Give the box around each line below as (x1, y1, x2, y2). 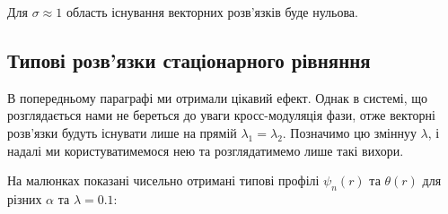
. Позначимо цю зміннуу (282, 123, 417, 141)
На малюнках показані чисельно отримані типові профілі (7, 171, 320, 190)
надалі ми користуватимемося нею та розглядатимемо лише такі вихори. (7, 141, 404, 159)
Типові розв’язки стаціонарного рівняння (7, 46, 371, 73)
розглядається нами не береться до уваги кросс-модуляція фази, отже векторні (7, 106, 435, 124)
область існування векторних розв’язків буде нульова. (66, 3, 358, 21)
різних (7, 189, 42, 208)
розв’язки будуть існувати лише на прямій (7, 123, 237, 141)
